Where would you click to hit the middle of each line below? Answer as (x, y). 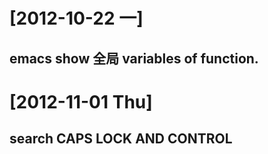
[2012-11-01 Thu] (81, 101)
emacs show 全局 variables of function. (134, 58)
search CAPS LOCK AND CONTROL (121, 139)
